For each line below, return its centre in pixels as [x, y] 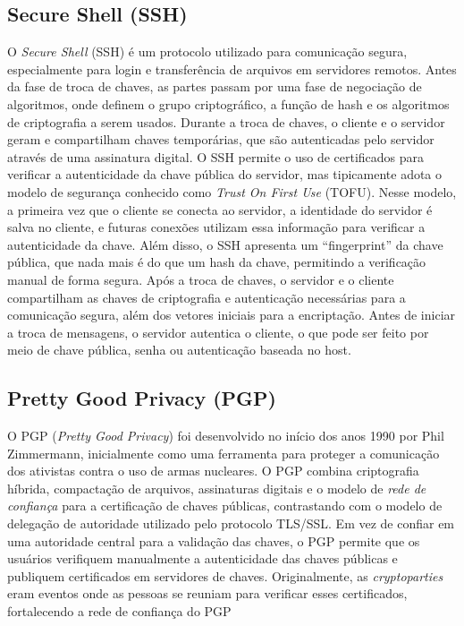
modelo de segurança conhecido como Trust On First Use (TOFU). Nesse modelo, [232, 191]
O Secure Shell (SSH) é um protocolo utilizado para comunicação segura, [207, 51]
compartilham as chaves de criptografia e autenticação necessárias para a [207, 297]
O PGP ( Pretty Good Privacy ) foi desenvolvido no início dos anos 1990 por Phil [226, 436]
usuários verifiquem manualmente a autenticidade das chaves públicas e [202, 558]
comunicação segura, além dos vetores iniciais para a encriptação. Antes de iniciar [232, 315]
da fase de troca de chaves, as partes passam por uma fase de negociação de [215, 86]
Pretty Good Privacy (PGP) [142, 398]
